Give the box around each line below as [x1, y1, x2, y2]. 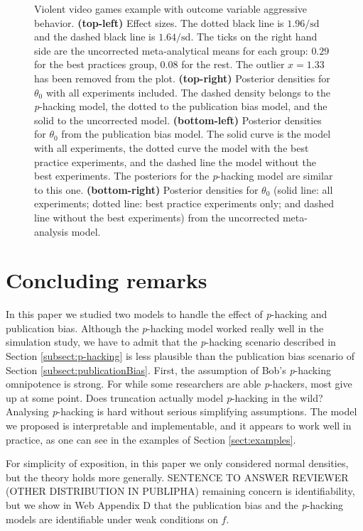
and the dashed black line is [34, 29, 156, 44]
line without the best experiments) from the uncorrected [34, 209, 280, 224]
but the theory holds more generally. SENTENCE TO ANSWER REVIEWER [6, 469, 349, 484]
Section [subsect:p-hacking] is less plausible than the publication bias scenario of [6, 349, 355, 363]
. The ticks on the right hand [190, 29, 318, 44]
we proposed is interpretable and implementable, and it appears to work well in [6, 417, 352, 432]
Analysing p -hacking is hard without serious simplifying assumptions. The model [6, 404, 357, 419]
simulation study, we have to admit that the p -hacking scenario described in [6, 334, 336, 349]
